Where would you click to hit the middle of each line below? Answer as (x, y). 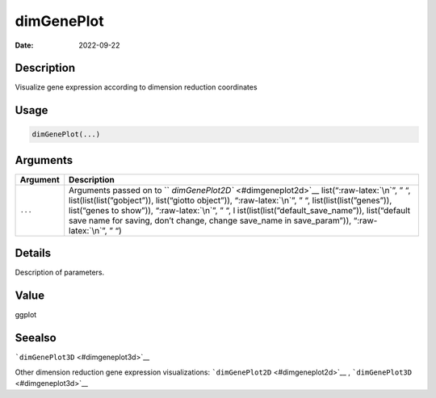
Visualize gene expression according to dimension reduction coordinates (136, 87)
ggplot (26, 315)
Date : (24, 45)
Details (33, 253)
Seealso (36, 338)
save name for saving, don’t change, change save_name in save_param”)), (210, 220)
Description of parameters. (60, 272)
